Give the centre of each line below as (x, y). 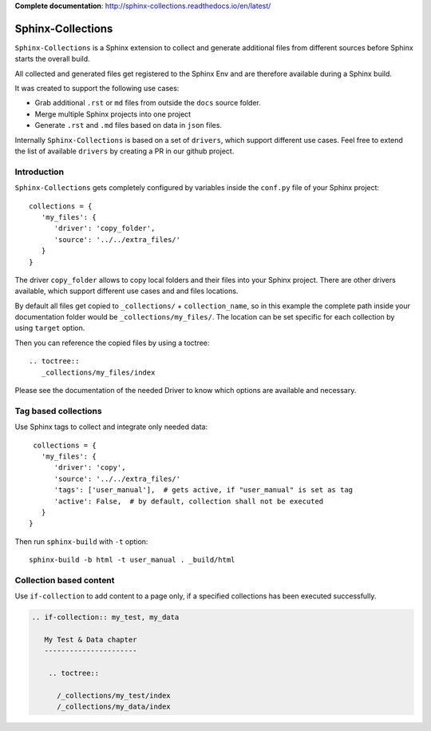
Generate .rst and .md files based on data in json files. (129, 125)
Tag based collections (59, 411)
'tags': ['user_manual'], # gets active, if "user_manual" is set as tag (204, 490)
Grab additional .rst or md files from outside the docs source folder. (148, 103)
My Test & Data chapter (91, 640)
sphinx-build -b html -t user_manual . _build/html (132, 560)
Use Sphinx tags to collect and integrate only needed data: (111, 427)
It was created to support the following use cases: (97, 89)
